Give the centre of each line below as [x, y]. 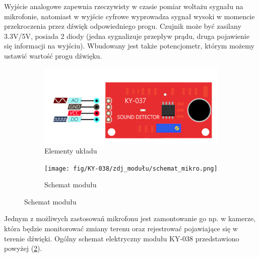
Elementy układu [71, 151]
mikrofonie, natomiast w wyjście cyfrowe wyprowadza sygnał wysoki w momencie [129, 16]
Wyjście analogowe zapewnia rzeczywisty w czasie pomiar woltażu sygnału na [124, 6]
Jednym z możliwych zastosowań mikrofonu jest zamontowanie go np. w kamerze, [130, 218]
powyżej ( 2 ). [23, 248]
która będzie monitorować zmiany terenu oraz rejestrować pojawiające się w [121, 228]
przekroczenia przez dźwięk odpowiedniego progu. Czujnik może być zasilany [123, 26]
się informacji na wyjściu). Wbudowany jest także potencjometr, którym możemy [129, 46]
